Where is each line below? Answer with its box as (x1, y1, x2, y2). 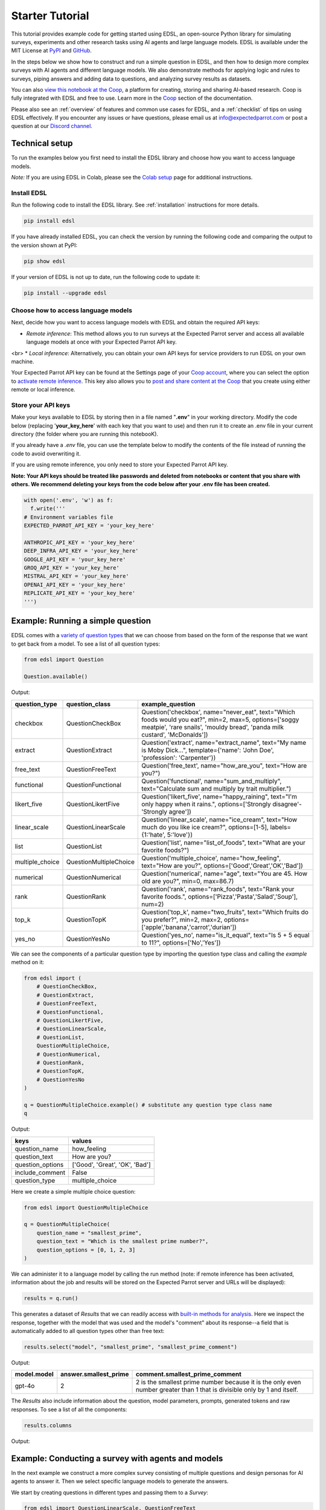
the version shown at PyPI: (11, 242, 78, 249)
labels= (270, 823, 292, 831)
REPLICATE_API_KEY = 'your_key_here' (24, 590, 136, 597)
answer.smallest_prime (60, 1370, 129, 1378)
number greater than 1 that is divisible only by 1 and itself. (135, 1386, 299, 1394)
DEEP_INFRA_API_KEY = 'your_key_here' (24, 547, 139, 554)
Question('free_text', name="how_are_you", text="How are (141, 761, 307, 769)
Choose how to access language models (11, 306, 133, 314)
